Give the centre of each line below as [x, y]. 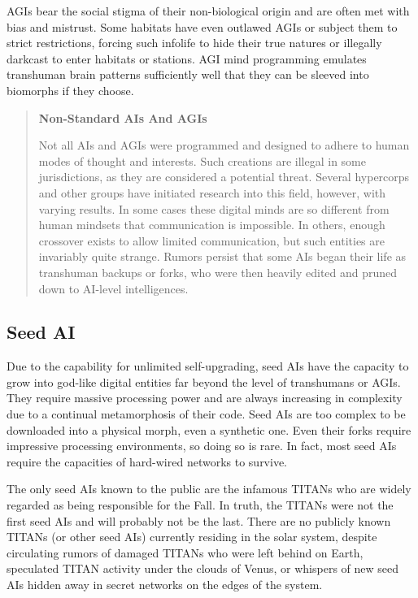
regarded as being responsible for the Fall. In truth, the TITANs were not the [200, 505]
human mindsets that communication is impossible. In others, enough [212, 225]
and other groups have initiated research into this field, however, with [212, 192]
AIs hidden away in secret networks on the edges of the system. [165, 585]
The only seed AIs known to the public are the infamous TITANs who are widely [209, 489]
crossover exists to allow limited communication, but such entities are [211, 240]
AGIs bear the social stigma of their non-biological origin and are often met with [208, 11]
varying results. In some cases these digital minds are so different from [214, 208]
